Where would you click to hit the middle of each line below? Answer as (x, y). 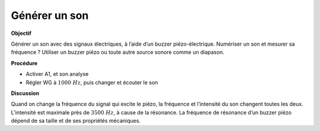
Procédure (24, 63)
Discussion (25, 93)
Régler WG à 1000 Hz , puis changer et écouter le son (92, 82)
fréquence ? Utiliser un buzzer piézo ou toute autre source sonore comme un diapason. (118, 52)
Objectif (21, 33)
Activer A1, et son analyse (57, 74)
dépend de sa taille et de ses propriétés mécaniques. (76, 121)
